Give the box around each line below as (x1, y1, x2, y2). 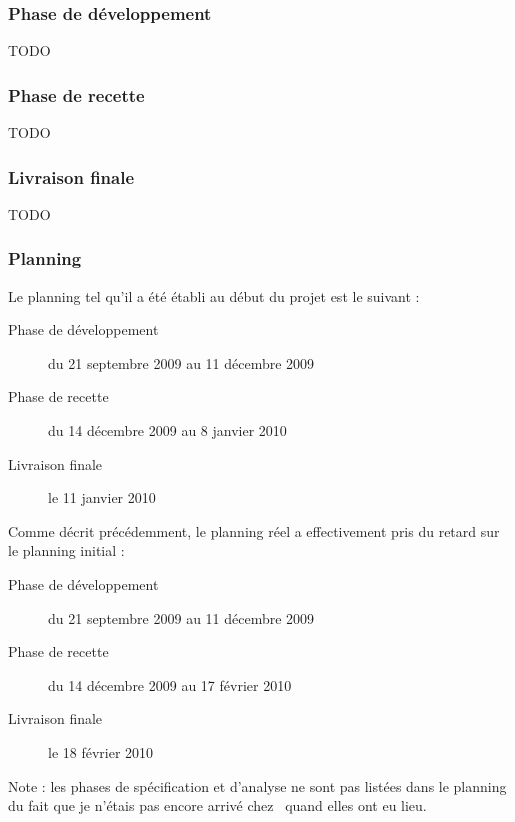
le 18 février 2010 (48, 741, 154, 762)
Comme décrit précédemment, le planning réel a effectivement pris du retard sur (8, 520, 500, 541)
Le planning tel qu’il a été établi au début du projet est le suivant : (8, 285, 420, 306)
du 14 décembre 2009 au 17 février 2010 (48, 674, 292, 695)
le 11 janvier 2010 (48, 487, 156, 508)
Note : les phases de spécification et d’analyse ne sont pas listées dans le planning (8, 775, 507, 796)
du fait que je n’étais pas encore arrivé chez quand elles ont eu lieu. (8, 795, 427, 816)
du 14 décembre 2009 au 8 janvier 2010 (48, 420, 287, 441)
